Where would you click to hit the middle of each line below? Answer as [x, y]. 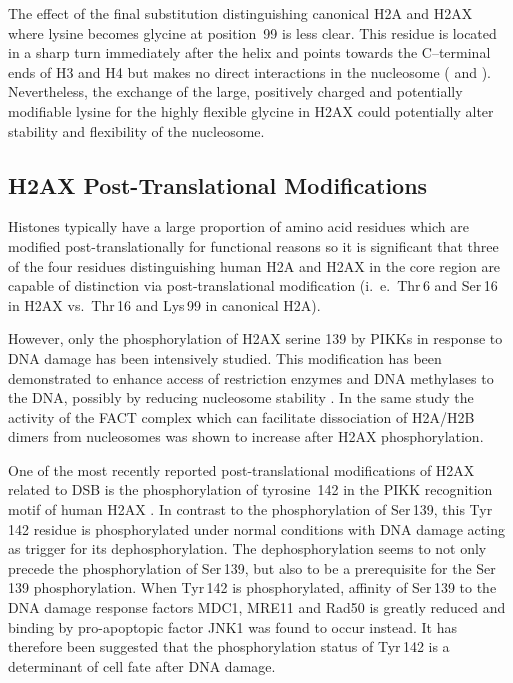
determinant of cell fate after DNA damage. [142, 665]
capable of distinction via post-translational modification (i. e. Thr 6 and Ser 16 [253, 285]
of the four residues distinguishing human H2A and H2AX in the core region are [254, 265]
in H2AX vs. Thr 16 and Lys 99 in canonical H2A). [164, 304]
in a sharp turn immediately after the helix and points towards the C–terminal [249, 52]
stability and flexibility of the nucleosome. [136, 130]
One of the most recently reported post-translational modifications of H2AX [241, 469]
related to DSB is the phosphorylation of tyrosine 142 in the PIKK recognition [250, 489]
